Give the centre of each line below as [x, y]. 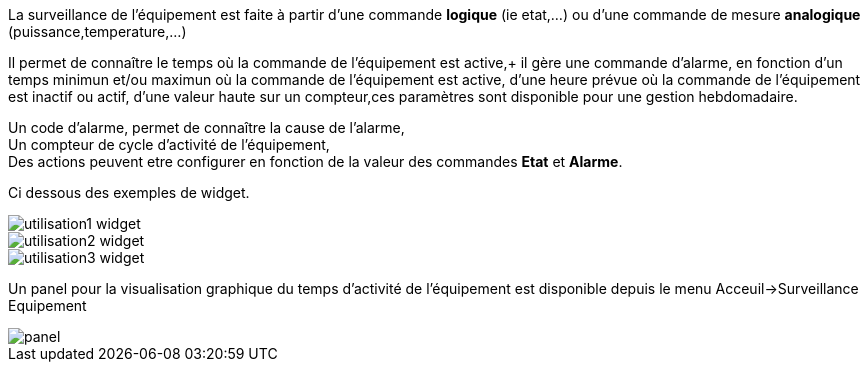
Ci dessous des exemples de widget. [129, 192]
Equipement [47, 305]
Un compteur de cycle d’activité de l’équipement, [169, 144]
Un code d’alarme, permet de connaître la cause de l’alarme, [206, 127]
